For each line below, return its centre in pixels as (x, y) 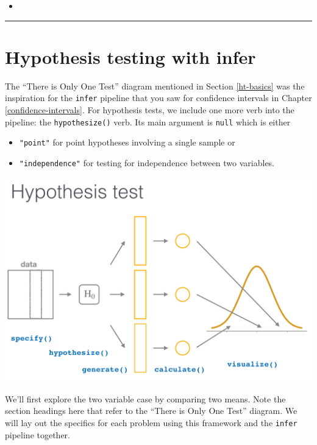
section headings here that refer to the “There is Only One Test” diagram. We (151, 411)
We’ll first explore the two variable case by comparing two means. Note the (145, 398)
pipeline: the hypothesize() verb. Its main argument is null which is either (148, 121)
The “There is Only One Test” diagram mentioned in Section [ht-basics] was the (155, 86)
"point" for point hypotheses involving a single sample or (127, 142)
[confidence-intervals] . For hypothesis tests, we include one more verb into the (150, 109)
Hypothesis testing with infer (130, 56)
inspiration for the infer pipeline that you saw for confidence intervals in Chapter (158, 98)
